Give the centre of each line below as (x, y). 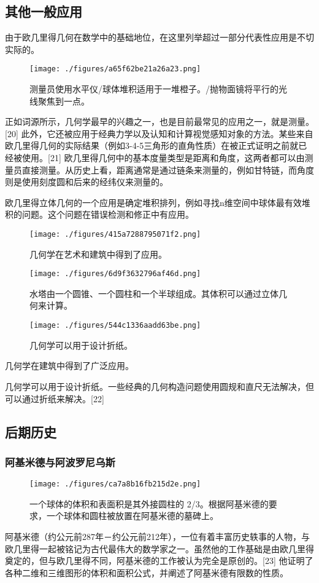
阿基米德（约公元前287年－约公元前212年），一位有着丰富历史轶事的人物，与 (157, 536)
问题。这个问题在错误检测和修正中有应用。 (108, 214)
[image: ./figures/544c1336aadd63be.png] (115, 326)
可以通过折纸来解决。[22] (55, 398)
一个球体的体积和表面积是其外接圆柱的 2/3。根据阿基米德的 (149, 503)
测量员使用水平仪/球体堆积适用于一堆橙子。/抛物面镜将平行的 (154, 89)
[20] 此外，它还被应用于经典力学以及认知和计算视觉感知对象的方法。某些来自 (159, 133)
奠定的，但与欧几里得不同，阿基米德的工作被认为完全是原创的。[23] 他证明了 (159, 561)
